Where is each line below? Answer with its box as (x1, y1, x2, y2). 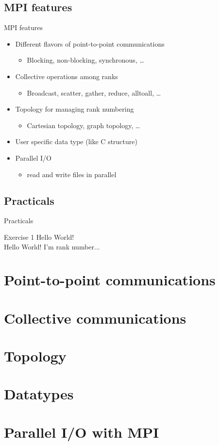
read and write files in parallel (27, 169, 117, 179)
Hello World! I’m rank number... (4, 241, 100, 251)
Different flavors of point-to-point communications (15, 38, 165, 49)
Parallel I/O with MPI (4, 422, 159, 442)
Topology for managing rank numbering (15, 104, 134, 114)
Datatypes (4, 384, 74, 404)
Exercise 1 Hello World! (4, 231, 74, 242)
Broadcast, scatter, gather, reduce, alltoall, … (27, 87, 161, 98)
